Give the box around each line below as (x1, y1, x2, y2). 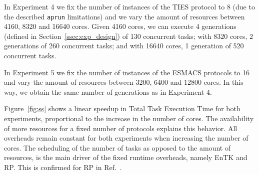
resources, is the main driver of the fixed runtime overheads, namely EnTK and (4, 152, 247, 163)
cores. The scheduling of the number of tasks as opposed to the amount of (4, 142, 231, 153)
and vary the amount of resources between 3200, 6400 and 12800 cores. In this (4, 77, 243, 87)
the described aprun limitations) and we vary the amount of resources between (4, 11, 245, 21)
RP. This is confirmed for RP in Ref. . (4, 162, 122, 172)
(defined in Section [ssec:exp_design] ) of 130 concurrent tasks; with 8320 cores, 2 (4, 30, 253, 41)
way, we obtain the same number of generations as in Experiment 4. (4, 86, 212, 97)
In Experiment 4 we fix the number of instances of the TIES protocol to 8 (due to (4, 1, 255, 11)
